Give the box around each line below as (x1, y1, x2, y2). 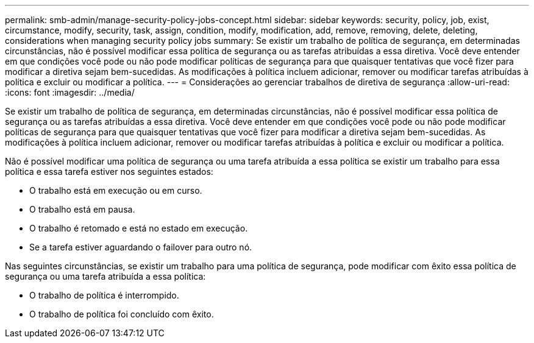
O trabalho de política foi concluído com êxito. (29, 309, 214, 319)
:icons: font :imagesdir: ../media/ (5, 87, 135, 97)
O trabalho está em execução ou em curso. (29, 185, 202, 196)
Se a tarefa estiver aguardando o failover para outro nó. (29, 242, 252, 252)
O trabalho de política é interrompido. (29, 290, 179, 300)
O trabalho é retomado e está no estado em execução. (29, 223, 248, 233)
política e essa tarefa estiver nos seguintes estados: (5, 166, 213, 177)
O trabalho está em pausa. (29, 204, 135, 214)
